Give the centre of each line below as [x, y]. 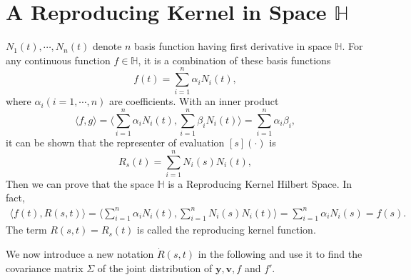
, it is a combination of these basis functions [234, 60]
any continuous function [58, 60]
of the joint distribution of [155, 267]
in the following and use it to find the [280, 253]
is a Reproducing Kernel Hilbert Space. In [260, 183]
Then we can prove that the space [80, 183]
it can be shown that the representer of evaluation [115, 142]
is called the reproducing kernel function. [227, 230]
